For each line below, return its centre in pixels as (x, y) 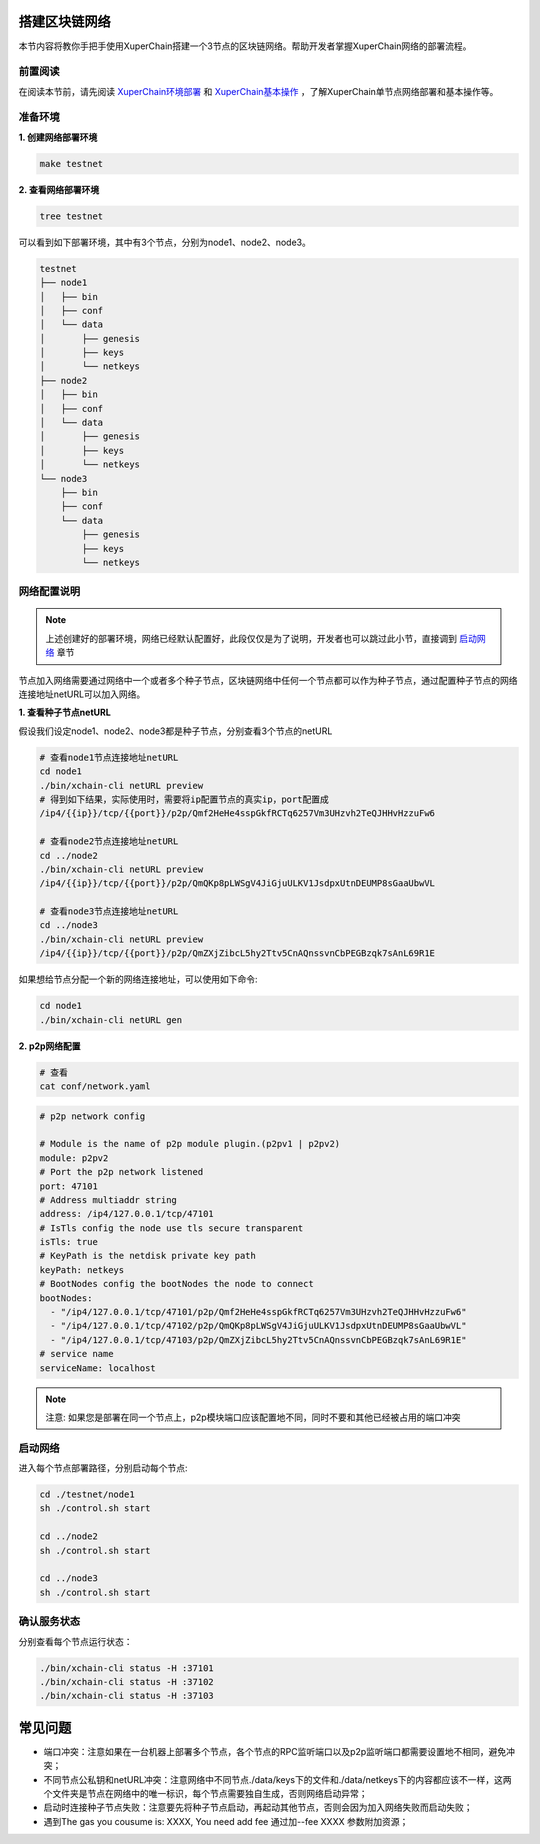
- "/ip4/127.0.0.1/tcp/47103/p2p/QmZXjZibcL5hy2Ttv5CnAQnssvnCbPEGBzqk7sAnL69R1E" (258, 1339)
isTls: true (69, 1242)
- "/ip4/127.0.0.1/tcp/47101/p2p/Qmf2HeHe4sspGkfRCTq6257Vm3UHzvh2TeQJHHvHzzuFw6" (258, 1312)
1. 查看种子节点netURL (65, 712)
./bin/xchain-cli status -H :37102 (126, 1681)
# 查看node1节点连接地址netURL (109, 757)
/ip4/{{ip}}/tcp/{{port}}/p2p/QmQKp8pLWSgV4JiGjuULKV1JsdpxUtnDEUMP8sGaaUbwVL (237, 883)
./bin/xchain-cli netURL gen (111, 1019)
